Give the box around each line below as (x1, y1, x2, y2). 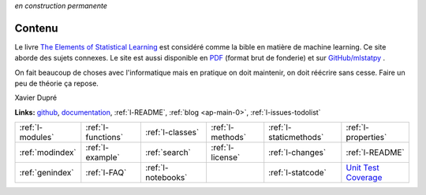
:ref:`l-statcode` (268, 167, 327, 178)
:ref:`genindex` (19, 167, 74, 178)
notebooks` (144, 172, 188, 183)
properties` (346, 132, 387, 143)
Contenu (14, 21, 58, 35)
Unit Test (346, 162, 379, 173)
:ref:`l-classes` (144, 127, 200, 138)
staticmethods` (268, 132, 324, 143)
